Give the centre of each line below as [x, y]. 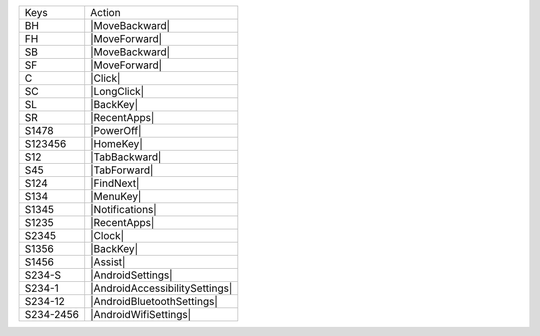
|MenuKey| [116, 196]
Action [105, 12]
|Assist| [108, 262]
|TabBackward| [126, 157]
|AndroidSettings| [132, 275]
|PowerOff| [116, 130]
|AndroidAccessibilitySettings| [161, 288]
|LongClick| [117, 91]
